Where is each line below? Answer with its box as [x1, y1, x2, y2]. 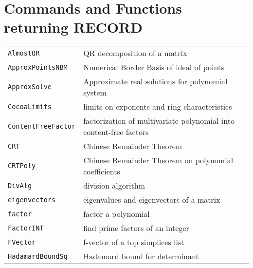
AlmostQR [8, 49, 40, 57]
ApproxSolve [8, 83, 52, 91]
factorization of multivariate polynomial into [83, 115, 235, 127]
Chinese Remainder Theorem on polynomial [83, 154, 234, 166]
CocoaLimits [8, 102, 52, 111]
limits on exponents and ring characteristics [83, 101, 232, 113]
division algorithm [83, 180, 145, 191]
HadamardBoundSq [8, 252, 68, 260]
